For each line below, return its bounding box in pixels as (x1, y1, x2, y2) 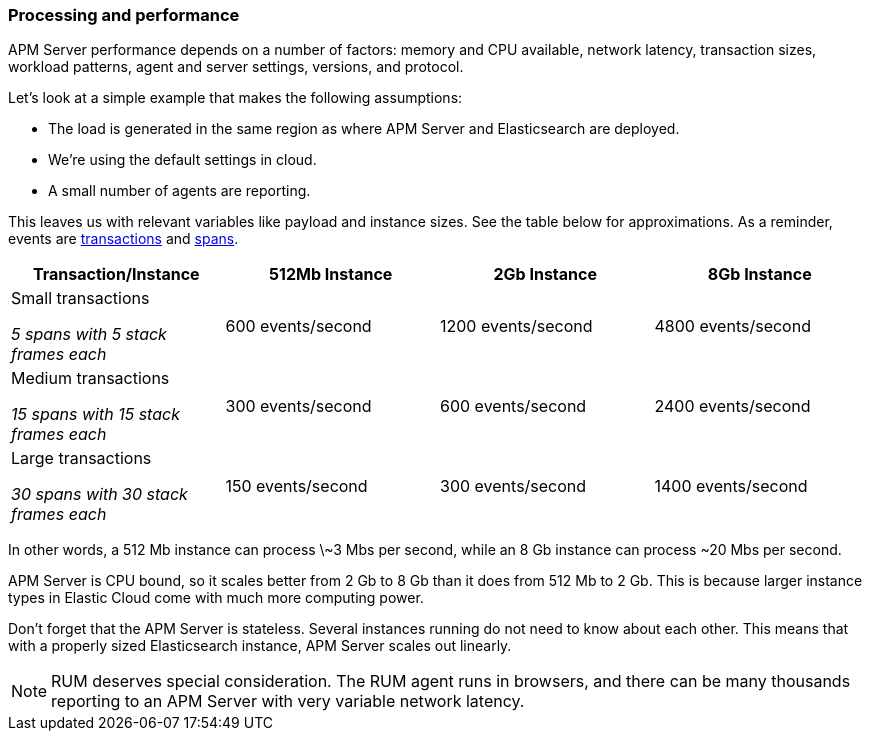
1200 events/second (440, 316, 593, 337)
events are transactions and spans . (8, 230, 239, 248)
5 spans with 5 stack (11, 324, 167, 345)
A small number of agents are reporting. (48, 182, 311, 200)
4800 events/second (654, 316, 811, 337)
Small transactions (11, 288, 150, 309)
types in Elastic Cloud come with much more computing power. (8, 589, 424, 607)
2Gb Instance (493, 264, 597, 285)
